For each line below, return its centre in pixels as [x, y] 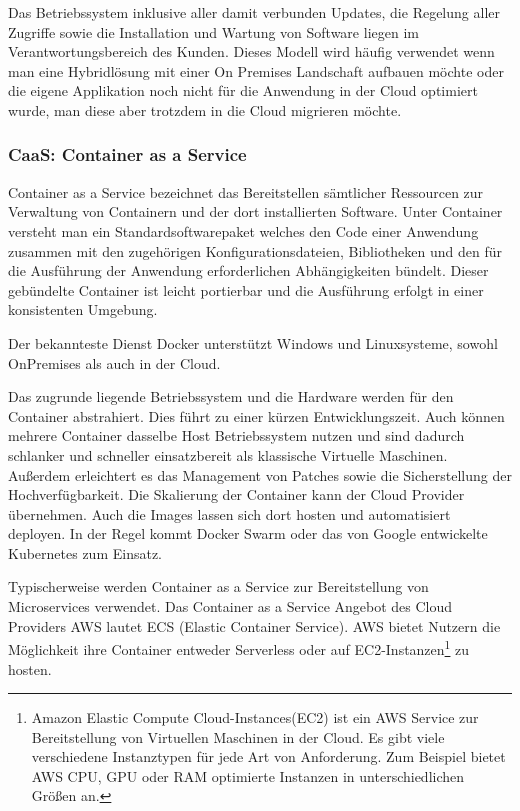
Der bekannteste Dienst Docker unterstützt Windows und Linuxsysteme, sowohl [253, 342]
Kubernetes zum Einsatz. [85, 552]
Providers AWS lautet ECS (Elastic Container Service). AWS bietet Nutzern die [254, 625]
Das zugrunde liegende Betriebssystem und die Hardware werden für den [231, 396]
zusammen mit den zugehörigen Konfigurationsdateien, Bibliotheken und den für [255, 250]
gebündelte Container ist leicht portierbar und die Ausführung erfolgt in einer [246, 289]
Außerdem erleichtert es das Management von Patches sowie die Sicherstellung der [260, 474]
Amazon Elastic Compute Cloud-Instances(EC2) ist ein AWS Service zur [255, 717]
